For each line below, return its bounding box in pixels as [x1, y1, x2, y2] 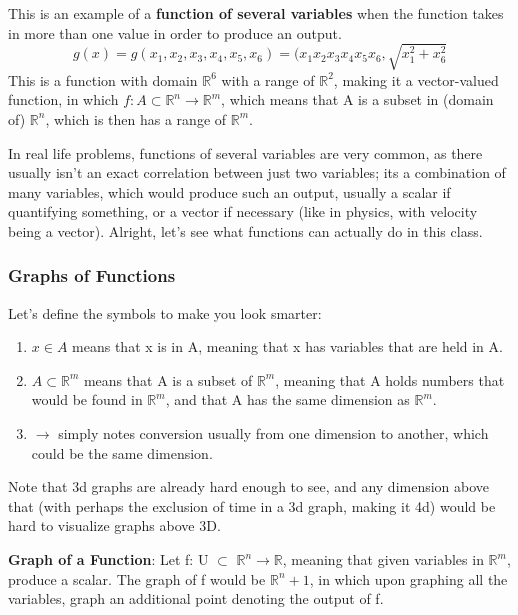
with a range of [221, 69, 315, 90]
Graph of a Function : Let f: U [8, 549, 209, 570]
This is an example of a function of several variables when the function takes [8, 3, 504, 23]
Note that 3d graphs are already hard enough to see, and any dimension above [8, 476, 490, 497]
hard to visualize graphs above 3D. [8, 515, 221, 536]
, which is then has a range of [45, 108, 227, 129]
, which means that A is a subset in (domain [221, 89, 494, 110]
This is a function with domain [8, 69, 198, 90]
